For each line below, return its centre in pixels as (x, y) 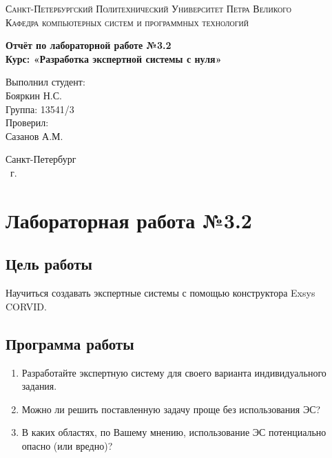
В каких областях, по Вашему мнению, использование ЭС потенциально (174, 432)
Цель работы (49, 264)
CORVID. (26, 306)
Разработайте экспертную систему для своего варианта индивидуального (174, 372)
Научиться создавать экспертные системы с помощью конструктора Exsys (160, 293)
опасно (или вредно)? (67, 445)
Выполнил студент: (45, 82)
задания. (39, 386)
